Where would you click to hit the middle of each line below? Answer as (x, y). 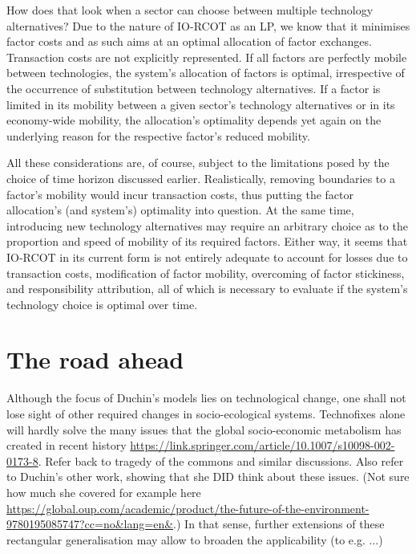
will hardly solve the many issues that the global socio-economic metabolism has (204, 429)
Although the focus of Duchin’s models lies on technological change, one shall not (206, 398)
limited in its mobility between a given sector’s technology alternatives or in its (201, 104)
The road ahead (95, 359)
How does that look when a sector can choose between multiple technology (190, 10)
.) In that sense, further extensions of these (279, 524)
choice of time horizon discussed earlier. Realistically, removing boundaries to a (201, 178)
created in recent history (67, 445)
